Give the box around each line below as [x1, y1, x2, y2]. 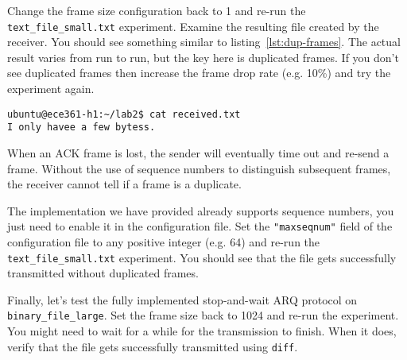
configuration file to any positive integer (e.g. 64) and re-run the [7, 233, 320, 250]
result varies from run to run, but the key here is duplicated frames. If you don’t [7, 48, 399, 65]
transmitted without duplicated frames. [7, 265, 199, 281]
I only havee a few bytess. [7, 122, 156, 134]
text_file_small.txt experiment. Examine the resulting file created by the [7, 17, 379, 34]
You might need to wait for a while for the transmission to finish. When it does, [7, 323, 397, 339]
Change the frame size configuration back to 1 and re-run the [7, 2, 306, 18]
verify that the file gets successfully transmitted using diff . [7, 338, 298, 354]
